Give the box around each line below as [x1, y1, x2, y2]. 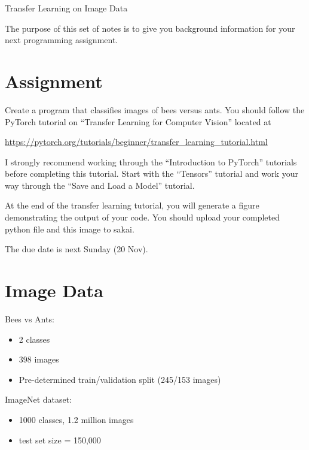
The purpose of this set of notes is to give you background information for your [5, 22, 295, 34]
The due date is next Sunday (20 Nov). [5, 243, 148, 255]
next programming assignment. [5, 34, 118, 46]
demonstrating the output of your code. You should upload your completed [5, 211, 280, 224]
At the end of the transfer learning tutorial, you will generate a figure [5, 199, 259, 212]
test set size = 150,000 [19, 433, 101, 446]
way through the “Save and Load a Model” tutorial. [5, 179, 195, 191]
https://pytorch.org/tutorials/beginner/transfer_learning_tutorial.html [5, 135, 268, 148]
